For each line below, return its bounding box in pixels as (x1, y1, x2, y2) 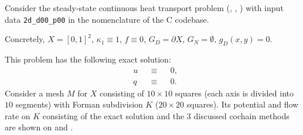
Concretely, (5, 33, 45, 45)
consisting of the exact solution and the (42, 109, 185, 122)
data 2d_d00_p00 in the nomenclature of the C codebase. (5, 13, 209, 25)
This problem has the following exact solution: (5, 53, 171, 65)
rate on (5, 109, 30, 122)
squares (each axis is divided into (175, 86, 294, 99)
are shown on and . (5, 121, 73, 133)
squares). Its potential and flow (186, 98, 299, 110)
